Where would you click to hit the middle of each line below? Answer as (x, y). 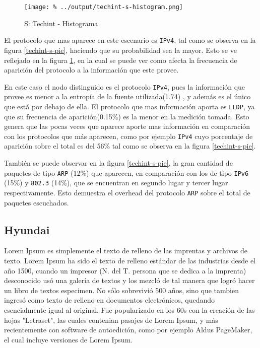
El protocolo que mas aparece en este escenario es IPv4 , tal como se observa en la (130, 40)
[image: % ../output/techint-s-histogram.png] (104, 7)
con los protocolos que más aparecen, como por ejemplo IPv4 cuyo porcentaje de (128, 136)
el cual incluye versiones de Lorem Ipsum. (69, 339)
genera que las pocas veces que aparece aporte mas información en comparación (127, 126)
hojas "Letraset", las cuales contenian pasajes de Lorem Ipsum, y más (111, 320)
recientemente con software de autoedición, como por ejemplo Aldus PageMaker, (128, 330)
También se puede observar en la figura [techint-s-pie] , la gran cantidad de (118, 163)
